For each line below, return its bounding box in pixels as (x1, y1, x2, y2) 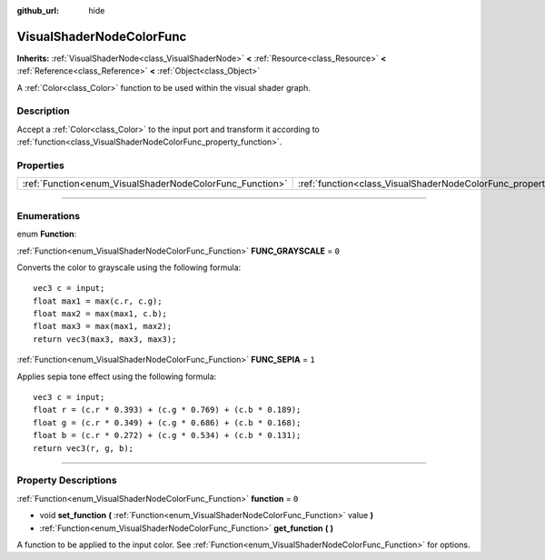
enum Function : (16, 228, 77, 240)
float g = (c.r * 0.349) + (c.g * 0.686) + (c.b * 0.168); (33, 417, 302, 427)
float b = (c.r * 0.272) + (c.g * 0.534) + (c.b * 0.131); (33, 430, 302, 441)
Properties (16, 159, 65, 172)
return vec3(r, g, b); (33, 443, 134, 454)
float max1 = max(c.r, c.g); (33, 295, 163, 306)
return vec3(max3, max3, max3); (33, 334, 177, 345)
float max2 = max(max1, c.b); (33, 309, 168, 319)
